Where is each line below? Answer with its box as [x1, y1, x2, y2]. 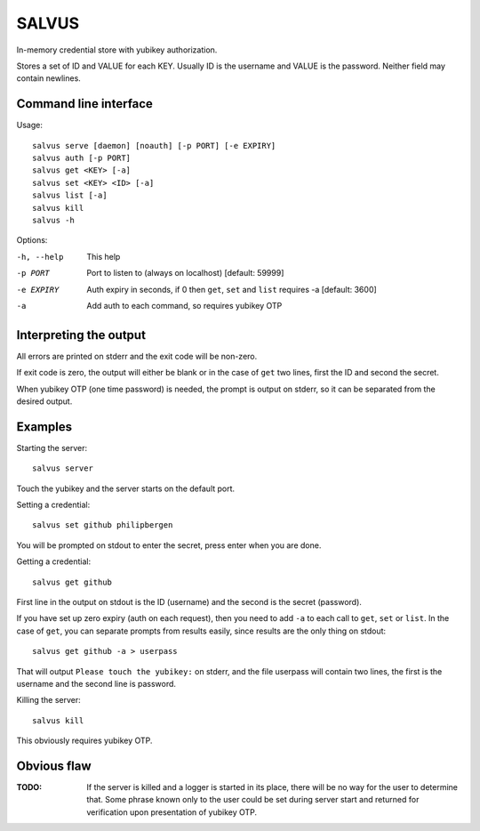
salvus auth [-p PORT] [32, 153, 132, 164]
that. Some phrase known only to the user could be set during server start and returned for [86, 795, 420, 805]
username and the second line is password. [16, 678, 177, 689]
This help [86, 251, 121, 262]
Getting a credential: [16, 556, 92, 567]
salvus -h [32, 214, 75, 225]
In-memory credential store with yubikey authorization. [16, 44, 218, 55]
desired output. [16, 396, 73, 407]
